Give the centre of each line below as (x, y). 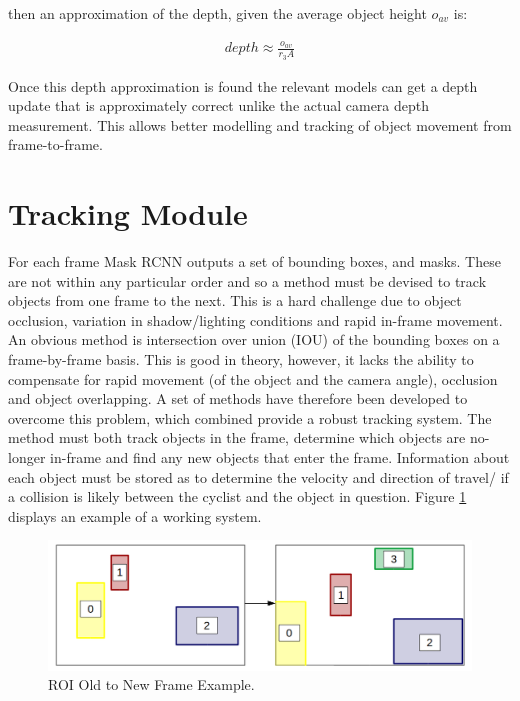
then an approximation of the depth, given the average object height (217, 13)
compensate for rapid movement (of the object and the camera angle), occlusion (253, 378)
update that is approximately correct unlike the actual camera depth (219, 105)
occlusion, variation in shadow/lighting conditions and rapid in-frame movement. (255, 319)
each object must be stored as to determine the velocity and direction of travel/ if (258, 476)
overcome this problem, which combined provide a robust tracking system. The (250, 417)
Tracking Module (128, 213)
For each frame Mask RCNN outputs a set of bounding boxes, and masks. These (254, 261)
